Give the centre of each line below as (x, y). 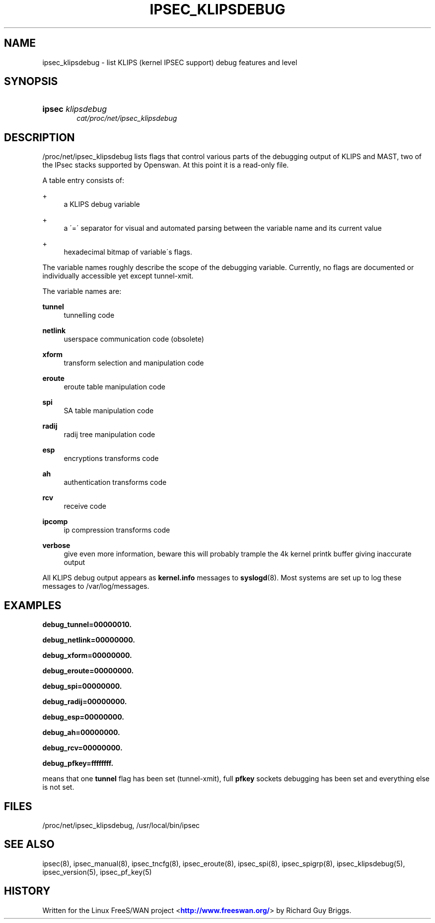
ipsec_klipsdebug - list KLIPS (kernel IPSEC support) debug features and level (170, 62)
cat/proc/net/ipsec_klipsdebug (127, 118)
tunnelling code (89, 315)
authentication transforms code (115, 482)
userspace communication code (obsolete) (134, 339)
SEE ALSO (29, 844)
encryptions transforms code (111, 459)
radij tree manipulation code (109, 435)
